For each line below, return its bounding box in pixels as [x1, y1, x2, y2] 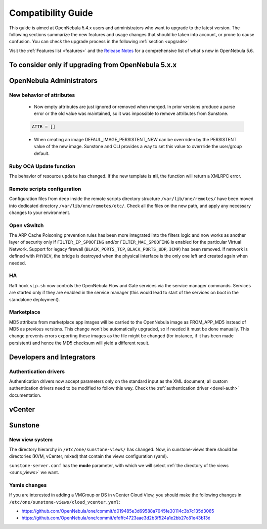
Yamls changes [9, 481, 47, 488]
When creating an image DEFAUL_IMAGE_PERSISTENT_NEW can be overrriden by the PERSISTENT [34, 137, 237, 143]
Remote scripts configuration [9, 185, 81, 192]
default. [34, 150, 50, 156]
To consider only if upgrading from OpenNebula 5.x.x [9, 60, 177, 69]
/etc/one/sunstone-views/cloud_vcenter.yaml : [9, 499, 121, 505]
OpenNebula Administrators [9, 76, 98, 85]
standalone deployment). [9, 296, 60, 302]
